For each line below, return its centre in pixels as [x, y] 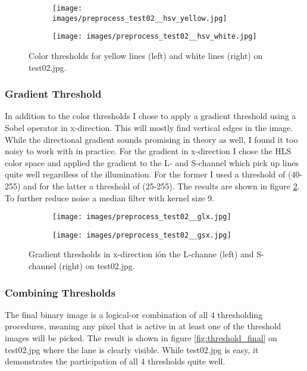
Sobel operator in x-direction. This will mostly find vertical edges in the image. [149, 127]
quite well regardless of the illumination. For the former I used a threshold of [145, 174]
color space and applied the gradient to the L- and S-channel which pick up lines [152, 162]
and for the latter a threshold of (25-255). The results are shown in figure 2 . [162, 185]
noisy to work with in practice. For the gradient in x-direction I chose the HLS [148, 151]
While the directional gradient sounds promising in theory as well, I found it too [151, 139]
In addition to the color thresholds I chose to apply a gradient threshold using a [151, 116]
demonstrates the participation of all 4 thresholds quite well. [115, 361]
